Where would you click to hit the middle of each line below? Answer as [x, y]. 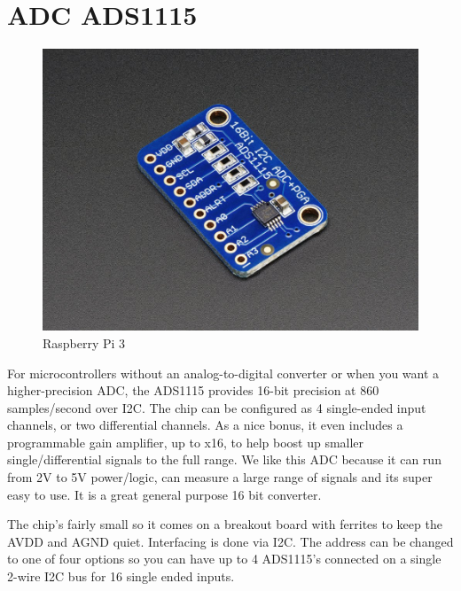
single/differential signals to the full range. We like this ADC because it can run [224, 459]
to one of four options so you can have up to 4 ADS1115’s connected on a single [224, 559]
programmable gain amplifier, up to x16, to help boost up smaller [186, 442]
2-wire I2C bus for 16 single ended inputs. [121, 576]
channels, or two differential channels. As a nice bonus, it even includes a [205, 425]
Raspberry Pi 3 [84, 342]
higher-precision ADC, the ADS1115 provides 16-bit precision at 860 [193, 390]
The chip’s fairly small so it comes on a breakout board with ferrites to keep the [225, 524]
